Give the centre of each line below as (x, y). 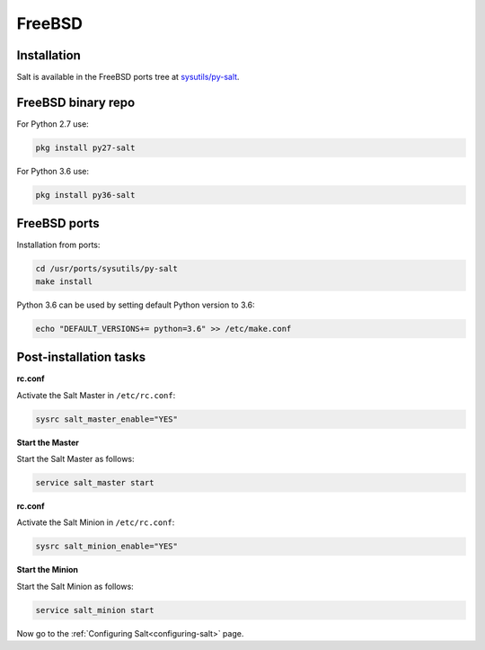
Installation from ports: (58, 245)
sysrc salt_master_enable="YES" (107, 419)
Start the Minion (48, 570)
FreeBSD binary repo (76, 102)
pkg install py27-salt (85, 147)
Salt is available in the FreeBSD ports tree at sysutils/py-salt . (128, 77)
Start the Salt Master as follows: (75, 459)
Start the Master (48, 442)
